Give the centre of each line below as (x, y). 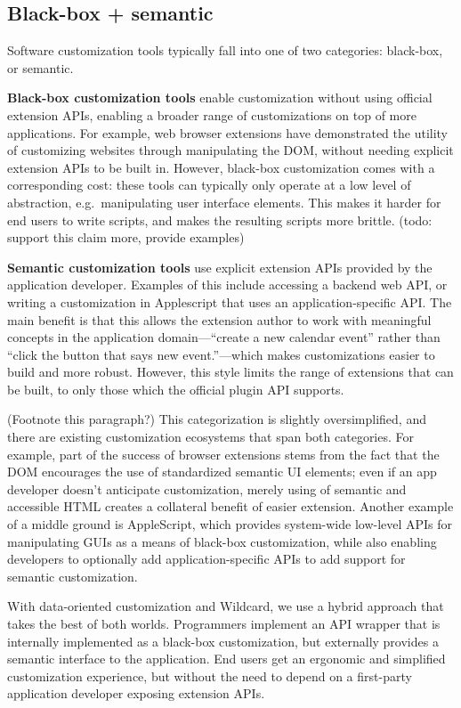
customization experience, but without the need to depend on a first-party (210, 675)
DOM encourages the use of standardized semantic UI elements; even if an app (222, 472)
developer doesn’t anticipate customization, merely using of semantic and (207, 488)
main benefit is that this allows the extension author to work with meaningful (219, 319)
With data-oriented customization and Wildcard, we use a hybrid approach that (226, 606)
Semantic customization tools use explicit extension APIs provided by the (220, 267)
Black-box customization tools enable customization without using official (220, 98)
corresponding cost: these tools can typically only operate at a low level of (209, 185)
